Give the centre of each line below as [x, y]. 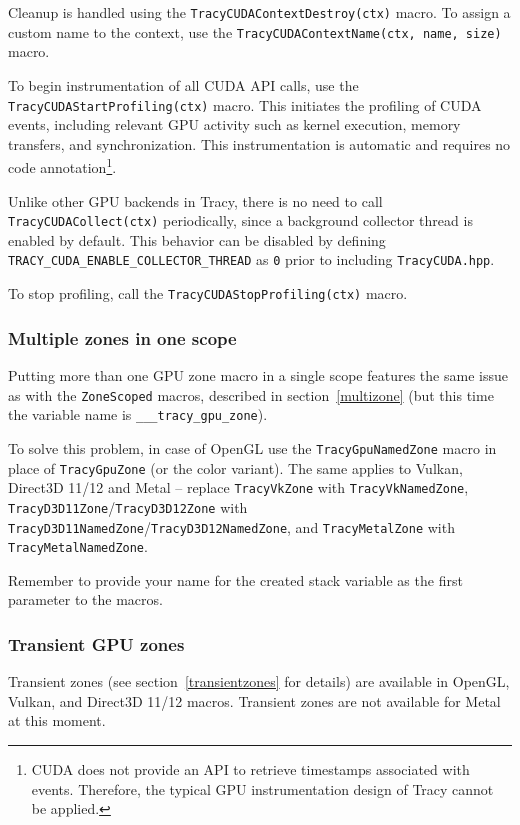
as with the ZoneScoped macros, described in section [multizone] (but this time [251, 394]
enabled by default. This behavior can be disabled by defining [197, 239]
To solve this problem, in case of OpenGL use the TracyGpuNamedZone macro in [252, 447]
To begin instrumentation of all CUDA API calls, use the [183, 84]
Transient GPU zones [96, 643]
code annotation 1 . [62, 165]
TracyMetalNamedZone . [78, 546]
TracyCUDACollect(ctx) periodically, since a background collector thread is [240, 220]
